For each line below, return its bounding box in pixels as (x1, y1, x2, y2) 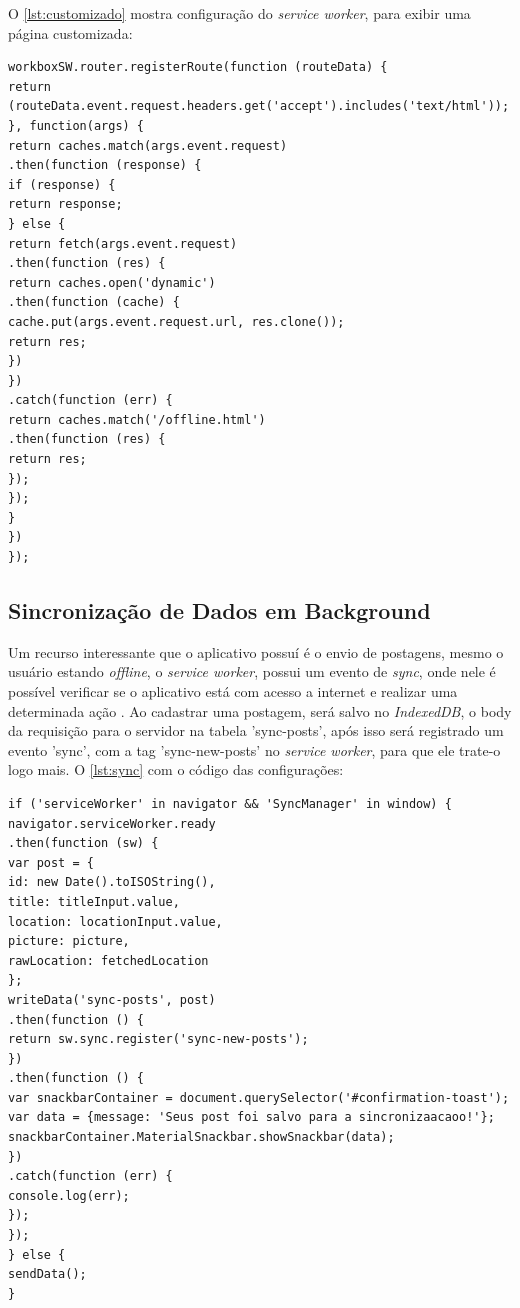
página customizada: (8, 22, 133, 43)
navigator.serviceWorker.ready (8, 816, 216, 831)
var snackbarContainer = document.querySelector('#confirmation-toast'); (8, 1090, 510, 1105)
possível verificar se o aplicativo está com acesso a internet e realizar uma (8, 681, 458, 702)
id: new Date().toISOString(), (8, 875, 216, 890)
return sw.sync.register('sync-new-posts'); (8, 1032, 309, 1047)
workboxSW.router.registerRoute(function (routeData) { (8, 60, 388, 75)
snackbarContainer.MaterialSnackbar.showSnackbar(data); (8, 1130, 395, 1145)
